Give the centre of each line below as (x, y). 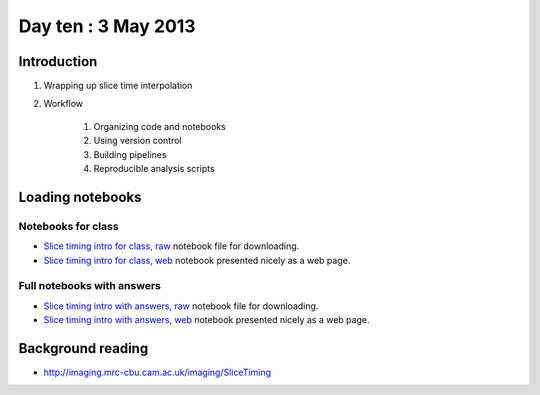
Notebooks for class (68, 226)
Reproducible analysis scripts (154, 169)
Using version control (137, 141)
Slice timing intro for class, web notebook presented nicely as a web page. (197, 260)
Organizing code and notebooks (160, 126)
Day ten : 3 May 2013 (107, 26)
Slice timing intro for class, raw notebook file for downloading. (171, 246)
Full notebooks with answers (90, 286)
